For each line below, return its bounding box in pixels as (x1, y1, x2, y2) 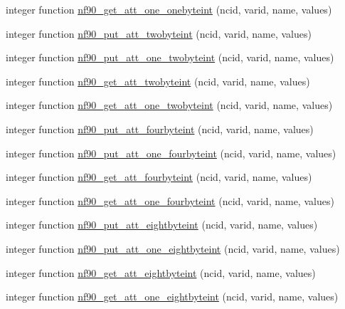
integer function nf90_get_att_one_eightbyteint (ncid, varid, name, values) (6, 289, 339, 304)
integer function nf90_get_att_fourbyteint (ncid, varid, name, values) (6, 169, 312, 184)
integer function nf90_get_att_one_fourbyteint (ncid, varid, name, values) (6, 193, 334, 208)
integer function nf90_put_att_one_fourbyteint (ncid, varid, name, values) (6, 145, 336, 160)
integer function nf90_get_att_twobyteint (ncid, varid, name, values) (6, 73, 310, 88)
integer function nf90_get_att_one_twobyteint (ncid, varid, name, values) (6, 98, 333, 112)
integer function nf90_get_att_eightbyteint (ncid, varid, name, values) (6, 265, 316, 280)
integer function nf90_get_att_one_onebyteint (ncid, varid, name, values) (6, 2, 332, 16)
